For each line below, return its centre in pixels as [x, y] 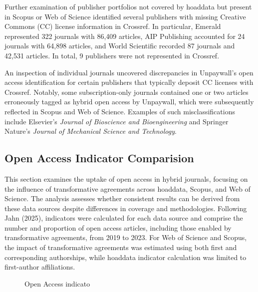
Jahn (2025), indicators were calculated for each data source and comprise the [124, 218]
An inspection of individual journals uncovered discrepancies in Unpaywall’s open [129, 72]
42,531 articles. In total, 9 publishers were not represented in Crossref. [112, 55]
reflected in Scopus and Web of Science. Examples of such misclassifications [120, 111]
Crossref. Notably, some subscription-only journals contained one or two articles [127, 92]
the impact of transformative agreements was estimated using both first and [121, 247]
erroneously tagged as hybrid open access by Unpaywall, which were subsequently [129, 102]
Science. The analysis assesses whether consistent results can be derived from [122, 198]
